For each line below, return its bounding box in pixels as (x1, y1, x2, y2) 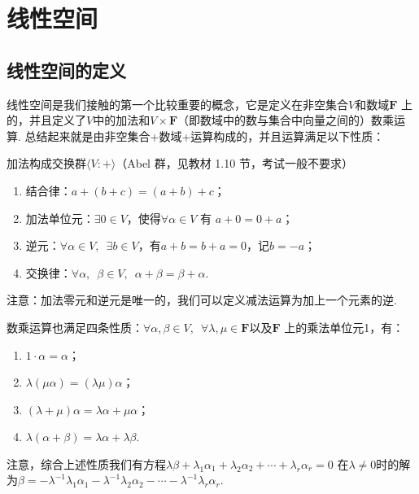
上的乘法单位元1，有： (284, 318, 404, 335)
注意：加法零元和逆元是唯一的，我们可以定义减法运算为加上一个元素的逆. (7, 291, 397, 308)
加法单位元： (25, 209, 94, 226)
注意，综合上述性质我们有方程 (7, 455, 166, 472)
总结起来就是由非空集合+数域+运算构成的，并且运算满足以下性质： (24, 127, 385, 144)
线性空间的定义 (7, 57, 126, 82)
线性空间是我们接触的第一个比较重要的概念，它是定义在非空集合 (7, 95, 348, 112)
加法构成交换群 (7, 155, 86, 172)
